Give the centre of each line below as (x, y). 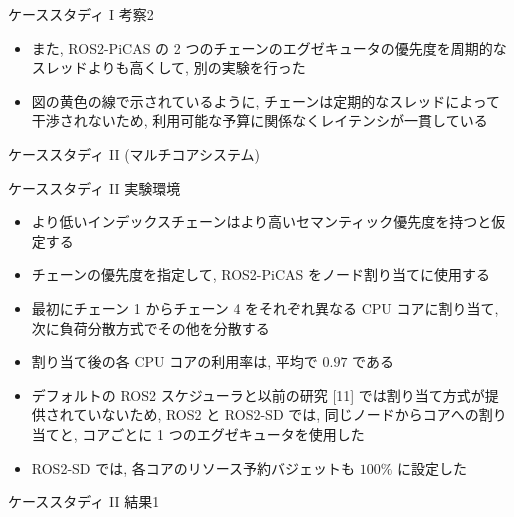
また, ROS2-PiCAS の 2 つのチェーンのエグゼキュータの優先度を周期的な (269, 47)
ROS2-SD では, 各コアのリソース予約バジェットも (193, 467)
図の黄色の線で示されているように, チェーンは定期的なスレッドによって (266, 100)
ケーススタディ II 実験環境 (94, 187)
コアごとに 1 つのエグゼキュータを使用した (223, 433)
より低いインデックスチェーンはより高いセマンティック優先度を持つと (261, 221)
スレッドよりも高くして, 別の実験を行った (168, 67)
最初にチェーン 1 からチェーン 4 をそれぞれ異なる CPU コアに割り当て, (265, 307)
